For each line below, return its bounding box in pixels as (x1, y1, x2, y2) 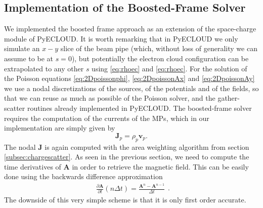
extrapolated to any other (4, 63, 84, 73)
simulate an (4, 43, 40, 54)
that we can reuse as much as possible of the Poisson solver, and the (4, 93, 215, 103)
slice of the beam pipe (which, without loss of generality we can (60, 43, 257, 54)
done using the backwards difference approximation (4, 171, 163, 182)
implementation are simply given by (4, 122, 115, 133)
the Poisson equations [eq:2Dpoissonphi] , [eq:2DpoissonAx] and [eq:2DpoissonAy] (4, 73, 255, 84)
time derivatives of (4, 161, 61, 172)
